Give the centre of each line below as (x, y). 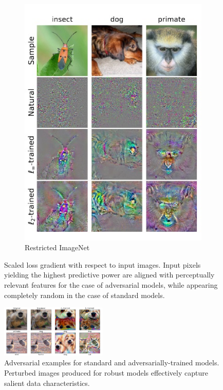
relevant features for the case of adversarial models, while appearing (111, 284)
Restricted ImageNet (57, 247)
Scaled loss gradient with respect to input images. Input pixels (103, 264)
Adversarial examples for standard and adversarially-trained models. (112, 363)
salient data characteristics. (47, 383)
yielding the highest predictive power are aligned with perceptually (109, 275)
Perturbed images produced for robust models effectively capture (106, 373)
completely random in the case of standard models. (85, 295)
